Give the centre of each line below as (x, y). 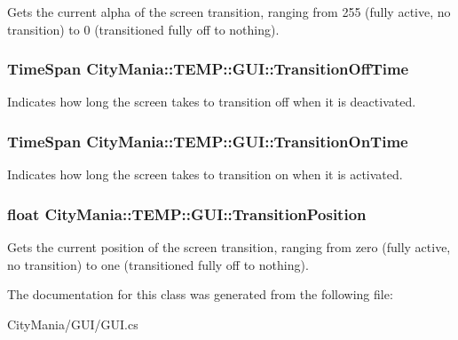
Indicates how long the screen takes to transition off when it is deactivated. (212, 102)
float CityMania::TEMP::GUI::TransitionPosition (187, 213)
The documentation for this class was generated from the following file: (200, 294)
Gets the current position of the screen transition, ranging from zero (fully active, (229, 247)
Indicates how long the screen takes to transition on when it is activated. (205, 174)
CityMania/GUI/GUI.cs (73, 324)
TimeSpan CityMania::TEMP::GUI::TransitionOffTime (208, 69)
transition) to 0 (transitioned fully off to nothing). (143, 29)
